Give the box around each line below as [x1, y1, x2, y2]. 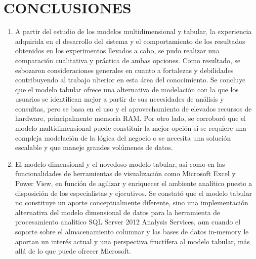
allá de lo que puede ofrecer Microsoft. [15, 246, 131, 256]
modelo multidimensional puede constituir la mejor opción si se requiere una [15, 123, 247, 133]
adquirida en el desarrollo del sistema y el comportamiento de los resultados [15, 36, 245, 46]
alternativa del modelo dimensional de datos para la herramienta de [15, 207, 220, 217]
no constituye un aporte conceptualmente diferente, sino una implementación [15, 197, 248, 208]
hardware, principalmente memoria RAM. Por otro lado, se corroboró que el [15, 113, 246, 123]
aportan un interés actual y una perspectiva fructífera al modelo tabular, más [15, 236, 250, 246]
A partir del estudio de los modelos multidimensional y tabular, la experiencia [15, 26, 252, 37]
